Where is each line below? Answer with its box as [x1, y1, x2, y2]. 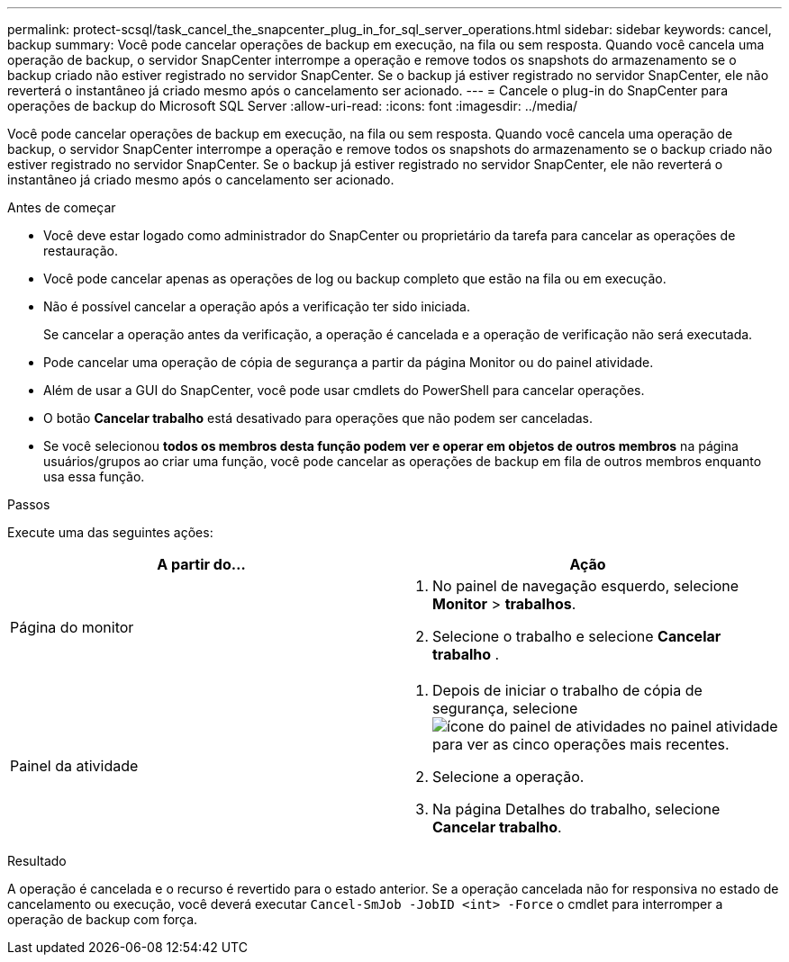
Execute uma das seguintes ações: [7, 525, 213, 540]
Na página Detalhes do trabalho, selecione [432, 800, 721, 818]
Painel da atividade [10, 757, 139, 775]
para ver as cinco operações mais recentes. [432, 735, 730, 753]
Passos [7, 497, 50, 512]
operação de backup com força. [7, 912, 198, 927]
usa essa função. [43, 469, 145, 484]
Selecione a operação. [432, 768, 585, 786]
